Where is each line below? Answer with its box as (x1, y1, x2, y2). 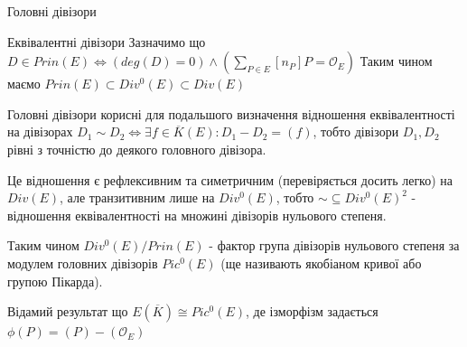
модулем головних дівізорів (7, 253, 158, 272)
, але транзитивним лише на (60, 188, 215, 207)
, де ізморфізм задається (246, 302, 378, 321)
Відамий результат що (7, 302, 128, 321)
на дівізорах (7, 122, 73, 141)
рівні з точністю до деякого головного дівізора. (7, 139, 266, 158)
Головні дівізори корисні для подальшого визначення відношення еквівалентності (7, 104, 455, 123)
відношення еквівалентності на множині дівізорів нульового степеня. (7, 205, 387, 224)
